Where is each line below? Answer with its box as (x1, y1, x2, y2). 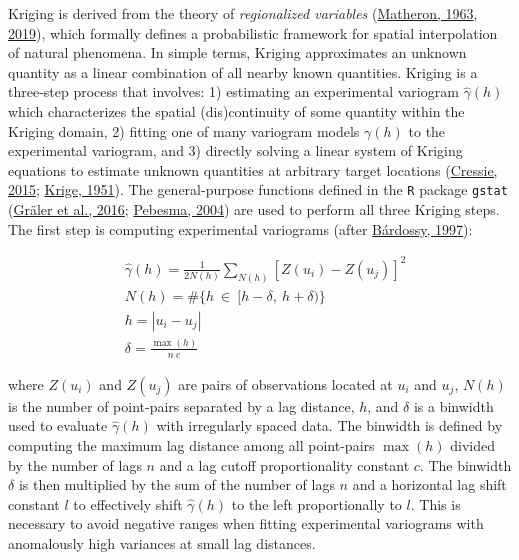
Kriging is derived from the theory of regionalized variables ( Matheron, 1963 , (8, 3, 478, 23)
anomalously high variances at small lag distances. (8, 532, 316, 553)
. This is (410, 493, 461, 514)
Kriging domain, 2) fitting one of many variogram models (8, 120, 360, 141)
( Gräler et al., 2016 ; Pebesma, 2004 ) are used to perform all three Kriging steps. (8, 199, 500, 219)
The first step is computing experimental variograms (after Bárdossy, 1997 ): (8, 218, 473, 239)
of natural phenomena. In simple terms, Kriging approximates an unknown (8, 42, 467, 63)
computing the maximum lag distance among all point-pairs (8, 435, 375, 455)
